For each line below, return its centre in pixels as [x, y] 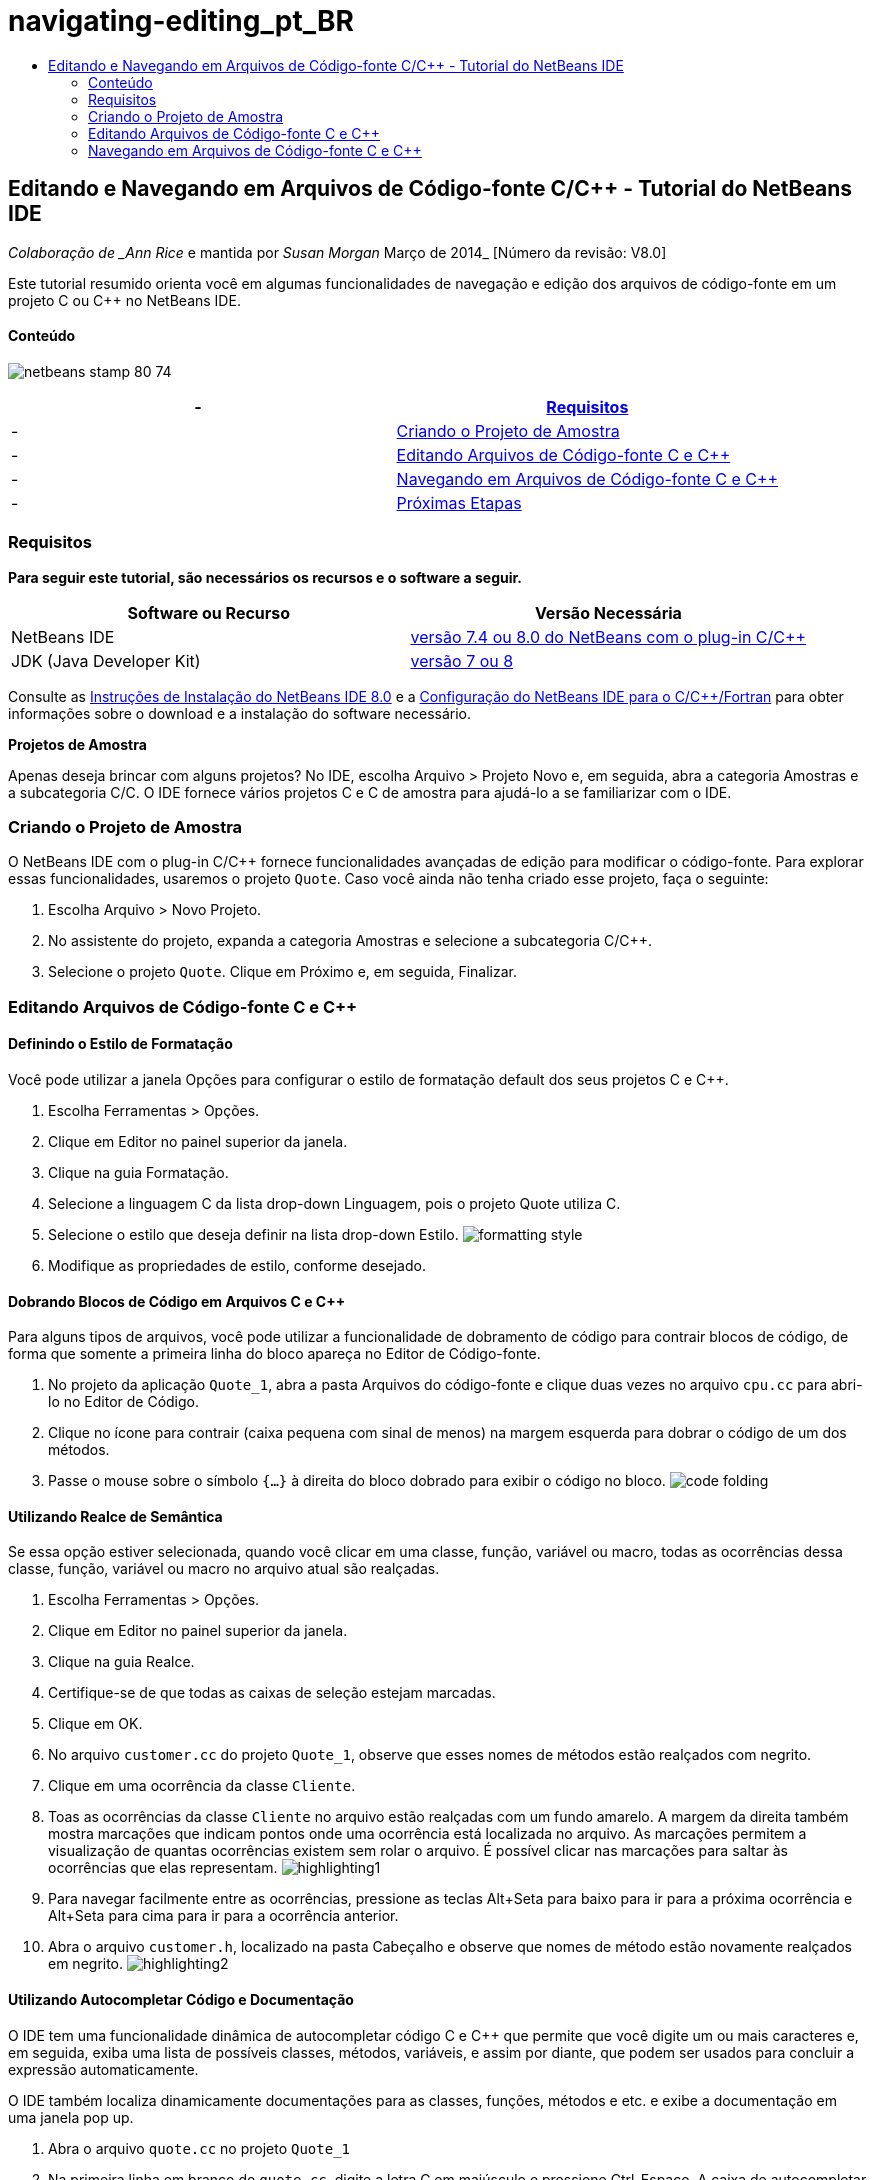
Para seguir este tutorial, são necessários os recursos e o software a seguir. [265, 577]
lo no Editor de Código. [124, 1402]
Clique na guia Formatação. [138, 1172]
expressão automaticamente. [103, 2069]
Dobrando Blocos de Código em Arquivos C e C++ [177, 1301]
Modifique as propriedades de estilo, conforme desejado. [237, 1265]
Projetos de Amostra [77, 744]
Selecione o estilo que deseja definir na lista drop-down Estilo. [253, 1234]
